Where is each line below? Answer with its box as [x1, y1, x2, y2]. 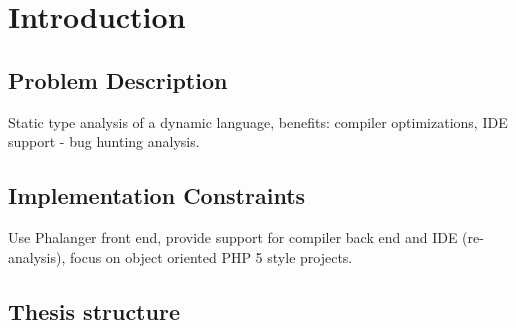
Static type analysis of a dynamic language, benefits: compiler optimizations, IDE [8, 111, 508, 132]
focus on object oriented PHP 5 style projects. [69, 246, 353, 267]
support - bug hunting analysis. [8, 131, 200, 152]
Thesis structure [8, 295, 180, 326]
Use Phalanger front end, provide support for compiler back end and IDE [8, 226, 458, 247]
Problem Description [8, 64, 228, 95]
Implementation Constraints [8, 180, 306, 211]
